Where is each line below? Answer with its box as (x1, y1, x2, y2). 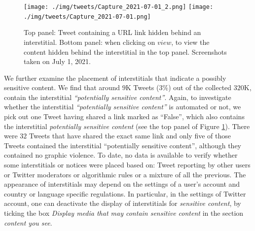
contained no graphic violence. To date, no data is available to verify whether (4, 150, 238, 160)
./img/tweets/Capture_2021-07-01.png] (24, 13, 151, 20)
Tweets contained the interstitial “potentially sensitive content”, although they (4, 140, 242, 150)
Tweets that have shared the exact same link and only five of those (29, 131, 231, 141)
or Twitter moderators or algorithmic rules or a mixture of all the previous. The (4, 169, 246, 179)
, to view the (171, 36, 210, 47)
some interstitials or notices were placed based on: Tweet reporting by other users (4, 160, 251, 170)
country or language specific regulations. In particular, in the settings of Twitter (4, 188, 246, 198)
